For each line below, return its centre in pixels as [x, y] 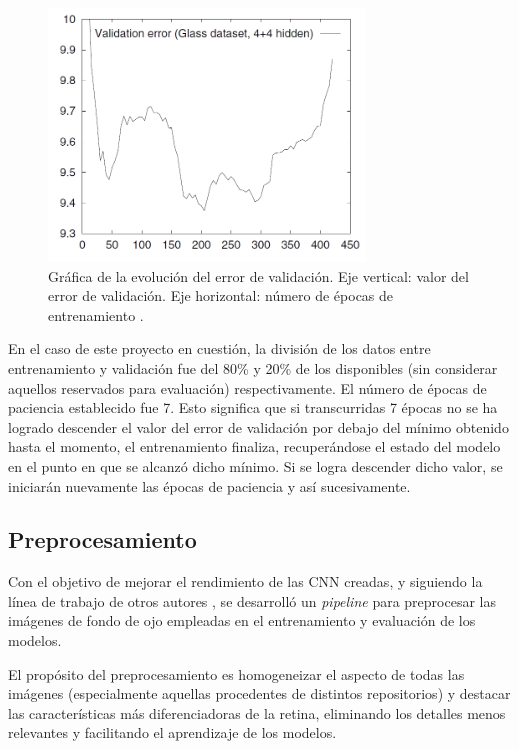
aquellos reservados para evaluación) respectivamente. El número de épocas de [247, 387]
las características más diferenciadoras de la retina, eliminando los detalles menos [257, 712]
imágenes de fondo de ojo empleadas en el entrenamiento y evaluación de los [242, 620]
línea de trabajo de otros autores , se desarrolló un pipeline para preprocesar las [252, 600]
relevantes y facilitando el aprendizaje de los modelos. [172, 732]
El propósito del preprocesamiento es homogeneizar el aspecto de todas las [236, 673]
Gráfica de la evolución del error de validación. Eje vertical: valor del [258, 275]
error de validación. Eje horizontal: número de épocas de [221, 295]
